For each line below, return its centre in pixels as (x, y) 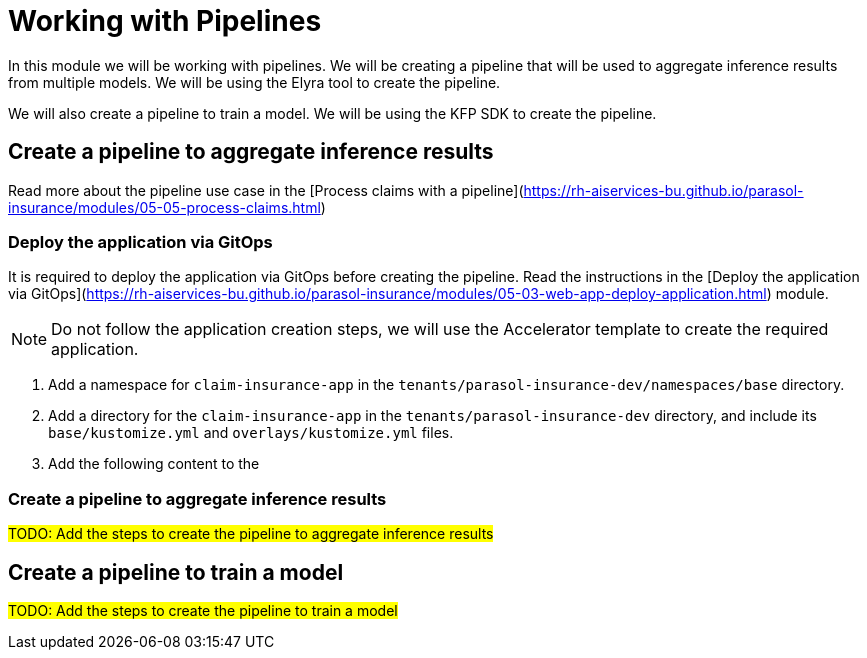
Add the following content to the (154, 464)
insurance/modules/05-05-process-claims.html (164, 207)
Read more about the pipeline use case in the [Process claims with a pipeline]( (266, 190)
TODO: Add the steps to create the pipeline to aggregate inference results (251, 534)
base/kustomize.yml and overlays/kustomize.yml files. (251, 433)
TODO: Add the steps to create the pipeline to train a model (203, 610)
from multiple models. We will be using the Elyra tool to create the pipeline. (254, 82)
